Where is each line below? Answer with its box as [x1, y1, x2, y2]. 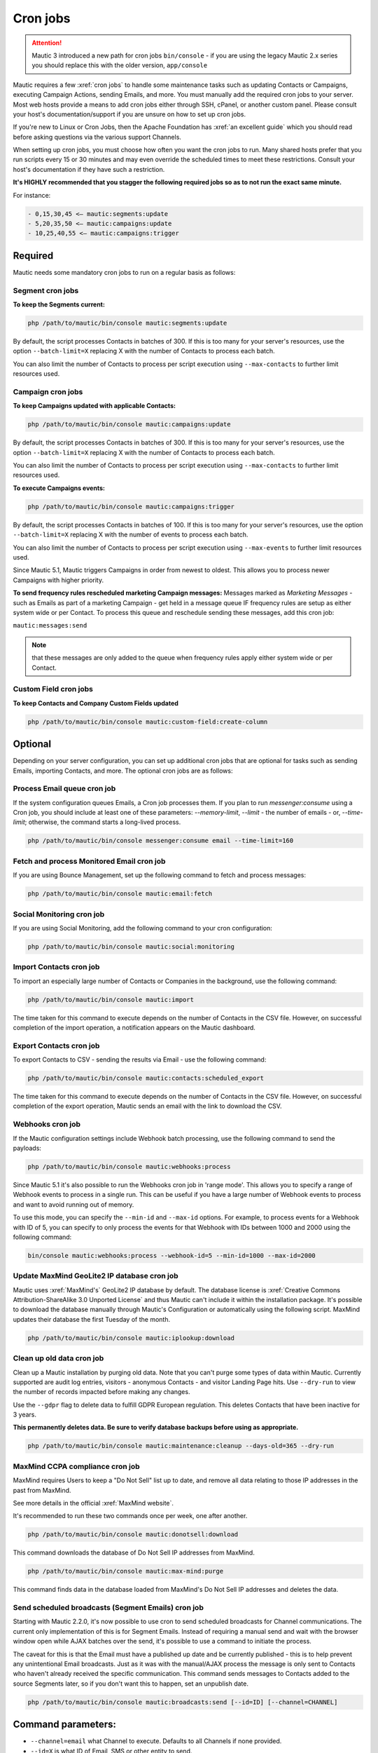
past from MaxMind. [13, 1486, 71, 1494]
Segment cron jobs [13, 285, 79, 295]
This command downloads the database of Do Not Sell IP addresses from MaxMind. [13, 1548, 255, 1557]
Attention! [31, 39, 62, 47]
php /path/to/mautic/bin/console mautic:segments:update [27, 319, 227, 327]
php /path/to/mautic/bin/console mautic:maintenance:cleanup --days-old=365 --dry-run [27, 1442, 335, 1450]
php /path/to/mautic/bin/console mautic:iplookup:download [27, 1334, 234, 1342]
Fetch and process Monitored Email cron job [13, 856, 166, 866]
